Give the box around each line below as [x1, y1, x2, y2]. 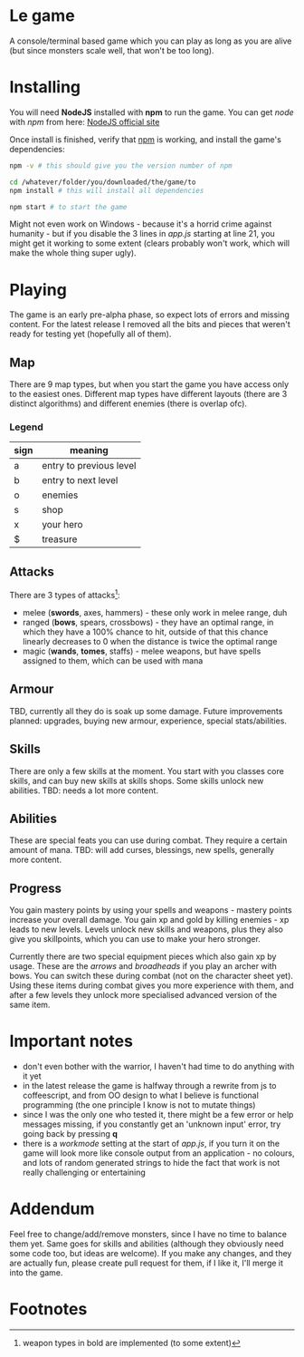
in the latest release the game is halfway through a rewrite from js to [22, 1081, 277, 1091]
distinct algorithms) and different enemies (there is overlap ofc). [9, 398, 247, 409]
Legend [9, 421, 43, 433]
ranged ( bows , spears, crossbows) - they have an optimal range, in [22, 616, 274, 627]
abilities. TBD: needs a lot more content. [9, 785, 158, 796]
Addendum [9, 1198, 95, 1219]
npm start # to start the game [9, 202, 128, 211]
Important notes [9, 1031, 134, 1052]
